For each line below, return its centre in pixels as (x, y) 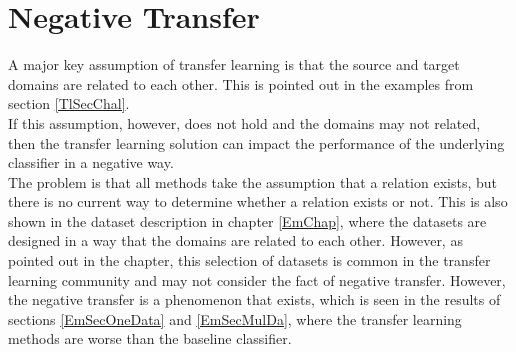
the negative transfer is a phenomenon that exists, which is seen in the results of (254, 299)
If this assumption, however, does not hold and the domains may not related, (244, 122)
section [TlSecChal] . (69, 103)
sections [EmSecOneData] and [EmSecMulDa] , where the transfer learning (235, 318)
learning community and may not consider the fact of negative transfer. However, (257, 279)
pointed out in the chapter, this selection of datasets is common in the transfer (249, 260)
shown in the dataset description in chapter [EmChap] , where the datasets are (247, 220)
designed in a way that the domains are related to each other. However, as (235, 240)
